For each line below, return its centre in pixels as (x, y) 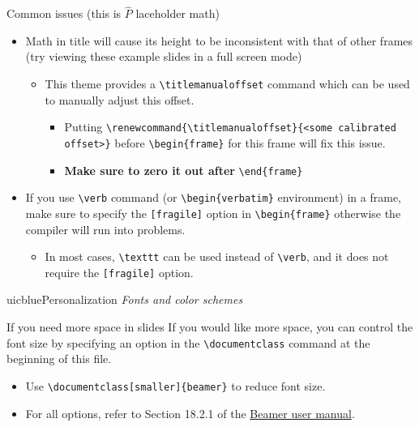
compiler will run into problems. (105, 229)
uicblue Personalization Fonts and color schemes (125, 299)
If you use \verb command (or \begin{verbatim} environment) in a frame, (213, 197)
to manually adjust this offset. (120, 99)
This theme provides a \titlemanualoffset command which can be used (227, 83)
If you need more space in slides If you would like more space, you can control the (210, 327)
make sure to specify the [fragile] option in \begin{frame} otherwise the (213, 213)
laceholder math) (177, 13)
